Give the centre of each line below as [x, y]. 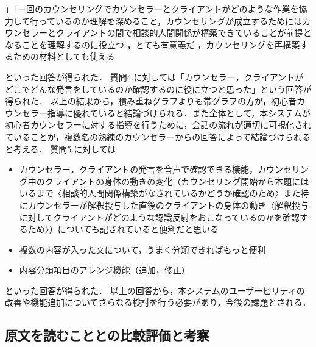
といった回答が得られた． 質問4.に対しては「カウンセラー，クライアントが [154, 77]
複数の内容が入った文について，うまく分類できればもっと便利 [142, 249]
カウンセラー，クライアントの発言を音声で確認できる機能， [138, 169]
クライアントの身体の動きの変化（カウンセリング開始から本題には [177, 181]
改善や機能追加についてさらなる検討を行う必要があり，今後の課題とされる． [158, 302]
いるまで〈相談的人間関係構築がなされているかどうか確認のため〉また [160, 193]
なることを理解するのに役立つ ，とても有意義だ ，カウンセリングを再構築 [153, 44]
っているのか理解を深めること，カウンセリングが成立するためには [170, 20]
